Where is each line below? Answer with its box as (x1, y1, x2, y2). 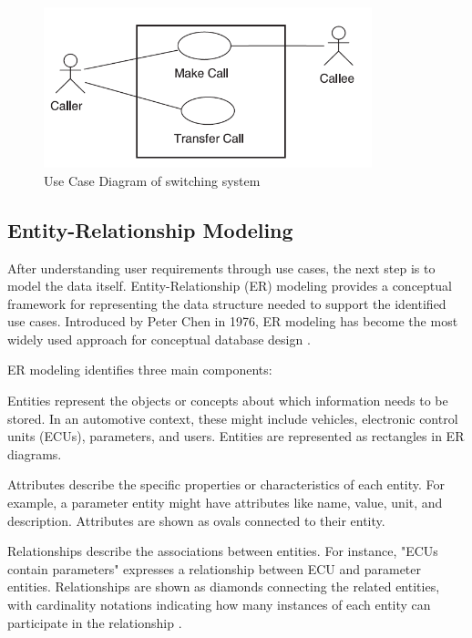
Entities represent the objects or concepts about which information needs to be (7, 391, 448, 410)
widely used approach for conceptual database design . (7, 329, 311, 348)
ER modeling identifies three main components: (7, 360, 272, 379)
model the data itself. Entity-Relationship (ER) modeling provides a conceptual (7, 276, 452, 295)
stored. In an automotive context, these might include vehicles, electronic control (7, 408, 458, 427)
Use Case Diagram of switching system (44, 170, 261, 190)
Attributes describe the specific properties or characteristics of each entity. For (7, 475, 446, 494)
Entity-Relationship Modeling (7, 215, 293, 243)
